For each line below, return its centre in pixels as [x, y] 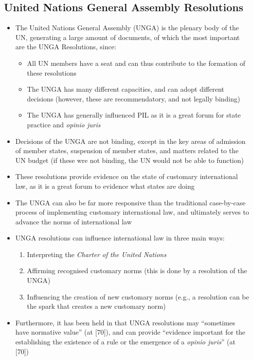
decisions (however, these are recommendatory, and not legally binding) [134, 98]
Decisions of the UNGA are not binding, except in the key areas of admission [130, 141]
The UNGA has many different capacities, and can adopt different [126, 89]
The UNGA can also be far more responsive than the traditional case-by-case [130, 202]
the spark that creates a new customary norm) [96, 306]
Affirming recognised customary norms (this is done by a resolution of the [137, 270]
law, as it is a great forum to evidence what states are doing [105, 186]
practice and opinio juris [64, 124]
